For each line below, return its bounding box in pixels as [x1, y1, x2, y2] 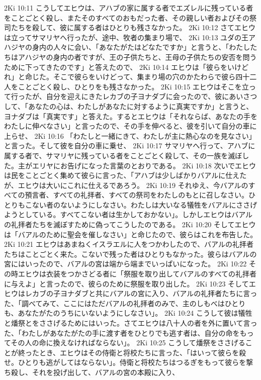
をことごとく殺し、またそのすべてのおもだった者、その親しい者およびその [4, 12, 250, 23]
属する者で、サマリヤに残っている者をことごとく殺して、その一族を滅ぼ [4, 150, 242, 160]
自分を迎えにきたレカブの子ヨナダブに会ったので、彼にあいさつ [46, 91, 257, 102]
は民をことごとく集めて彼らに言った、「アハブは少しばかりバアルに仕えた [4, 170, 247, 180]
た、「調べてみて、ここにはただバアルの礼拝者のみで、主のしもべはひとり [4, 298, 246, 308]
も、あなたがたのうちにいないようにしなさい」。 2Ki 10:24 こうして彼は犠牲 [4, 308, 252, 318]
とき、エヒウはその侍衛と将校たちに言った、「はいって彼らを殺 [39, 347, 246, 357]
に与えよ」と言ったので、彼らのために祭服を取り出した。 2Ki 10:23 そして [4, 278, 249, 289]
